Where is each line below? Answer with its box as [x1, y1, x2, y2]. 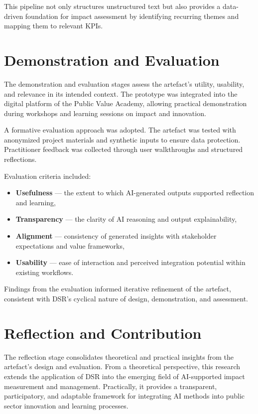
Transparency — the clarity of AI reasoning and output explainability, [15, 214, 237, 224]
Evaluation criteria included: [4, 170, 91, 181]
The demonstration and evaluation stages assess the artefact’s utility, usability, [4, 78, 245, 89]
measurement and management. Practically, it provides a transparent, [4, 381, 217, 391]
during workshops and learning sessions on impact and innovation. [4, 108, 206, 118]
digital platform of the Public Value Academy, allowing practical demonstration [4, 98, 247, 109]
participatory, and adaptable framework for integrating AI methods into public [4, 391, 245, 401]
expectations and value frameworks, [15, 240, 125, 251]
